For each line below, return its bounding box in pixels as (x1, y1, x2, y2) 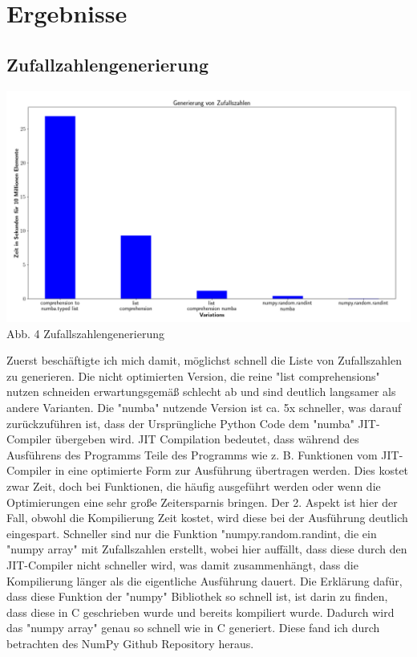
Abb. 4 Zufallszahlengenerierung (6, 324, 164, 341)
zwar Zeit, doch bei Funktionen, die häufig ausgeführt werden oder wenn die (6, 477, 381, 494)
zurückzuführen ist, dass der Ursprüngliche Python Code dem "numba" (6, 414, 354, 431)
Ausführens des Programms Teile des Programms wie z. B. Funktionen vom (6, 446, 378, 463)
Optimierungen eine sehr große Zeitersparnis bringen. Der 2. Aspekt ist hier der (6, 493, 398, 510)
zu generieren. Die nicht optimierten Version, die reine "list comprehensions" (6, 367, 380, 384)
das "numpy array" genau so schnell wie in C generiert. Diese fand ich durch (6, 619, 380, 636)
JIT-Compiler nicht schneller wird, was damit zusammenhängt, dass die (6, 556, 358, 573)
